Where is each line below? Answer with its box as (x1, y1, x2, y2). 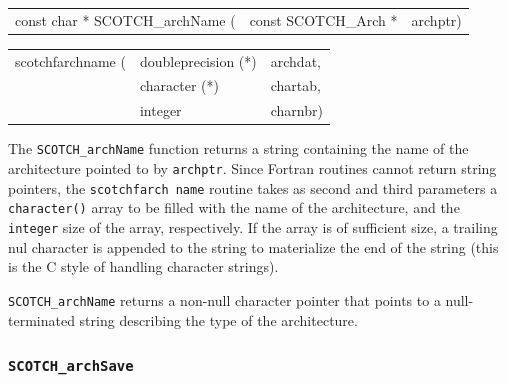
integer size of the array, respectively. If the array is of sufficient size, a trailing (8, 217, 498, 237)
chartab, (270, 75, 321, 96)
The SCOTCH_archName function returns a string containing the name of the (8, 138, 469, 159)
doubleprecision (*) (139, 50, 257, 71)
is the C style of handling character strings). (8, 256, 279, 277)
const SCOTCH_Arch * (249, 9, 398, 30)
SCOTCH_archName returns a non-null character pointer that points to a (8, 289, 441, 310)
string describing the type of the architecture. (79, 309, 358, 330)
